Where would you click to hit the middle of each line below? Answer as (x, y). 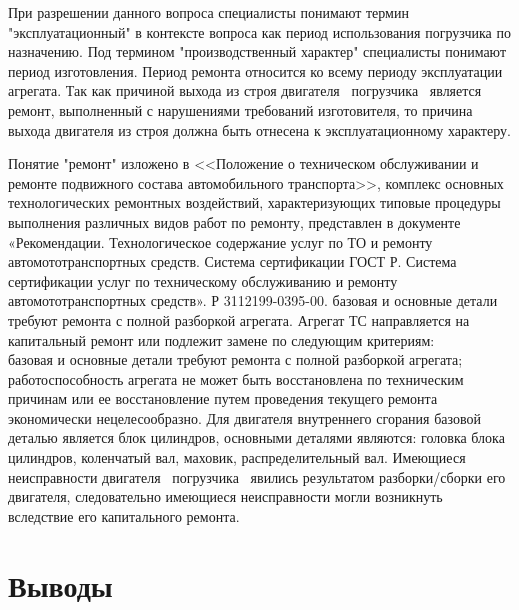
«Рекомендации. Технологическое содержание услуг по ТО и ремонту (220, 241)
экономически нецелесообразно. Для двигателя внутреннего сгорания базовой (244, 417)
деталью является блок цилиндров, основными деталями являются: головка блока (256, 437)
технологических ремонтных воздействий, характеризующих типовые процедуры (254, 202)
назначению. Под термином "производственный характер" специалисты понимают (257, 51)
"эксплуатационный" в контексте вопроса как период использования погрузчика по (259, 31)
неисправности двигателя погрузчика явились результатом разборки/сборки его (257, 476)
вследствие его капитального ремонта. (124, 515)
